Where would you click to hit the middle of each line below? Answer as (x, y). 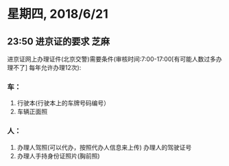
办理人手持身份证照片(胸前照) (59, 156)
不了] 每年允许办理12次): (47, 68)
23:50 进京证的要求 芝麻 (58, 41)
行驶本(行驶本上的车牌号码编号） (63, 103)
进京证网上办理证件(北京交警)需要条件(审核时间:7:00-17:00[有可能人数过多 (111, 59)
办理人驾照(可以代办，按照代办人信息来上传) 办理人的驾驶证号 (104, 147)
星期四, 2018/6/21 (58, 14)
